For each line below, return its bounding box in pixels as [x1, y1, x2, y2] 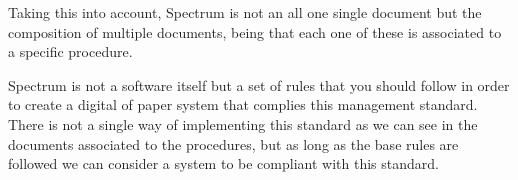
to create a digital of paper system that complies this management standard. [8, 94, 478, 115]
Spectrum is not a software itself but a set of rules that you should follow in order [8, 74, 510, 95]
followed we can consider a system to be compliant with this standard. [8, 153, 439, 174]
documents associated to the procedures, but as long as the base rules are [8, 133, 459, 154]
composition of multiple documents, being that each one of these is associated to [8, 21, 502, 42]
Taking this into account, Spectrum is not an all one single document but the [8, 2, 482, 22]
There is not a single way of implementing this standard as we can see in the [8, 113, 478, 134]
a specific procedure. [8, 41, 133, 62]
